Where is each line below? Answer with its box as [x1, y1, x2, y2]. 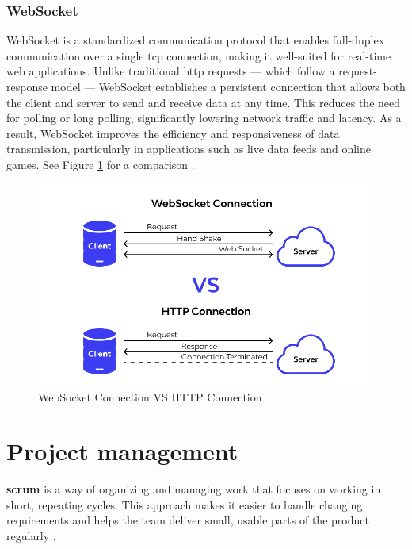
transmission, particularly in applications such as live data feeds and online [6, 140, 371, 157]
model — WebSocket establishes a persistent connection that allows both [51, 79, 406, 94]
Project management [6, 435, 238, 467]
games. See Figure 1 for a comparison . [6, 155, 195, 172]
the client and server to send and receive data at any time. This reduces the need [6, 94, 401, 110]
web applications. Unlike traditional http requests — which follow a [6, 63, 335, 79]
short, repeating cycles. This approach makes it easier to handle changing [6, 496, 363, 513]
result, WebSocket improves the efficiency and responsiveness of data [6, 125, 340, 141]
